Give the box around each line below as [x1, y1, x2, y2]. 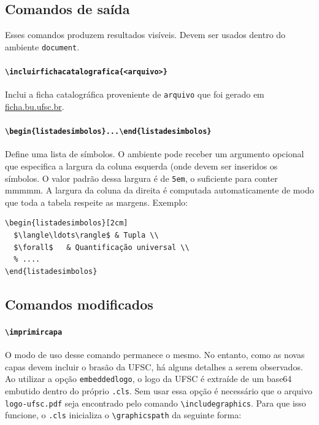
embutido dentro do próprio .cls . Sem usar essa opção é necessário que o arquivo [5, 384, 312, 397]
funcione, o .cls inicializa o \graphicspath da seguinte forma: [5, 408, 242, 421]
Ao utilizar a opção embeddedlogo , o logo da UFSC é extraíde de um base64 [5, 372, 292, 385]
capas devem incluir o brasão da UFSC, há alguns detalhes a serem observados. [5, 360, 303, 373]
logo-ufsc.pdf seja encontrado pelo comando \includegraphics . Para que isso [5, 396, 306, 409]
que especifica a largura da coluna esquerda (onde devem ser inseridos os [5, 160, 278, 173]
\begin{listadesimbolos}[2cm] [5, 219, 128, 228]
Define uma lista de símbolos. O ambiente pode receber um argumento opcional [5, 147, 304, 160]
